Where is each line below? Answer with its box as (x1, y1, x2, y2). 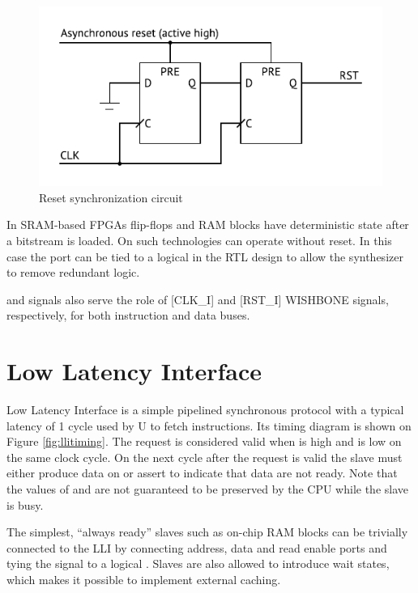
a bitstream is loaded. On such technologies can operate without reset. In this (6, 231, 392, 248)
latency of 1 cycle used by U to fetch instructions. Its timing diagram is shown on (6, 417, 412, 434)
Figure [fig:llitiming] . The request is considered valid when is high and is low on (6, 433, 402, 450)
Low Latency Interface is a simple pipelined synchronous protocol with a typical (6, 401, 404, 417)
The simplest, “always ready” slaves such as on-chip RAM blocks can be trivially (6, 523, 408, 540)
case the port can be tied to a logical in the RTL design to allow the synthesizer (6, 248, 403, 265)
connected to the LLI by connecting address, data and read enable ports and (6, 539, 387, 556)
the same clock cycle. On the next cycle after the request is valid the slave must (6, 448, 403, 465)
